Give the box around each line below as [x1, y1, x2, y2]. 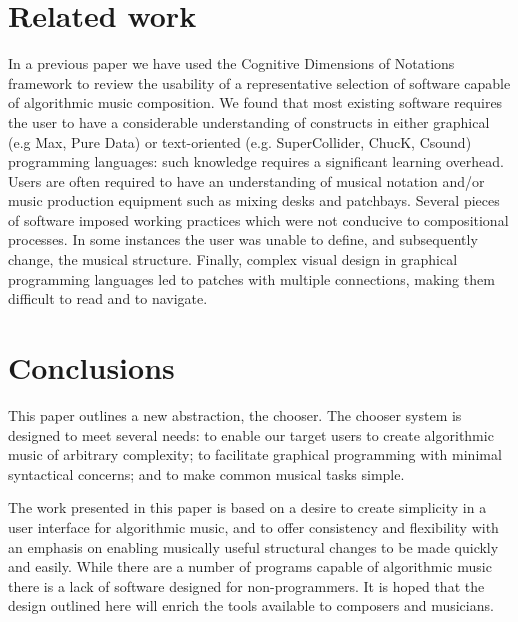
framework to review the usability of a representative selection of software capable [8, 72, 511, 93]
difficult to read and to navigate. [8, 288, 208, 309]
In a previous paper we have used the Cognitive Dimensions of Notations [8, 53, 455, 74]
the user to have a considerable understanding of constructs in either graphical [8, 111, 490, 132]
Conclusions [8, 347, 175, 388]
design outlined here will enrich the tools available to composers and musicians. [8, 595, 494, 616]
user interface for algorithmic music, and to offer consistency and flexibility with [8, 516, 499, 537]
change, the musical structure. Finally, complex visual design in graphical [8, 249, 458, 270]
